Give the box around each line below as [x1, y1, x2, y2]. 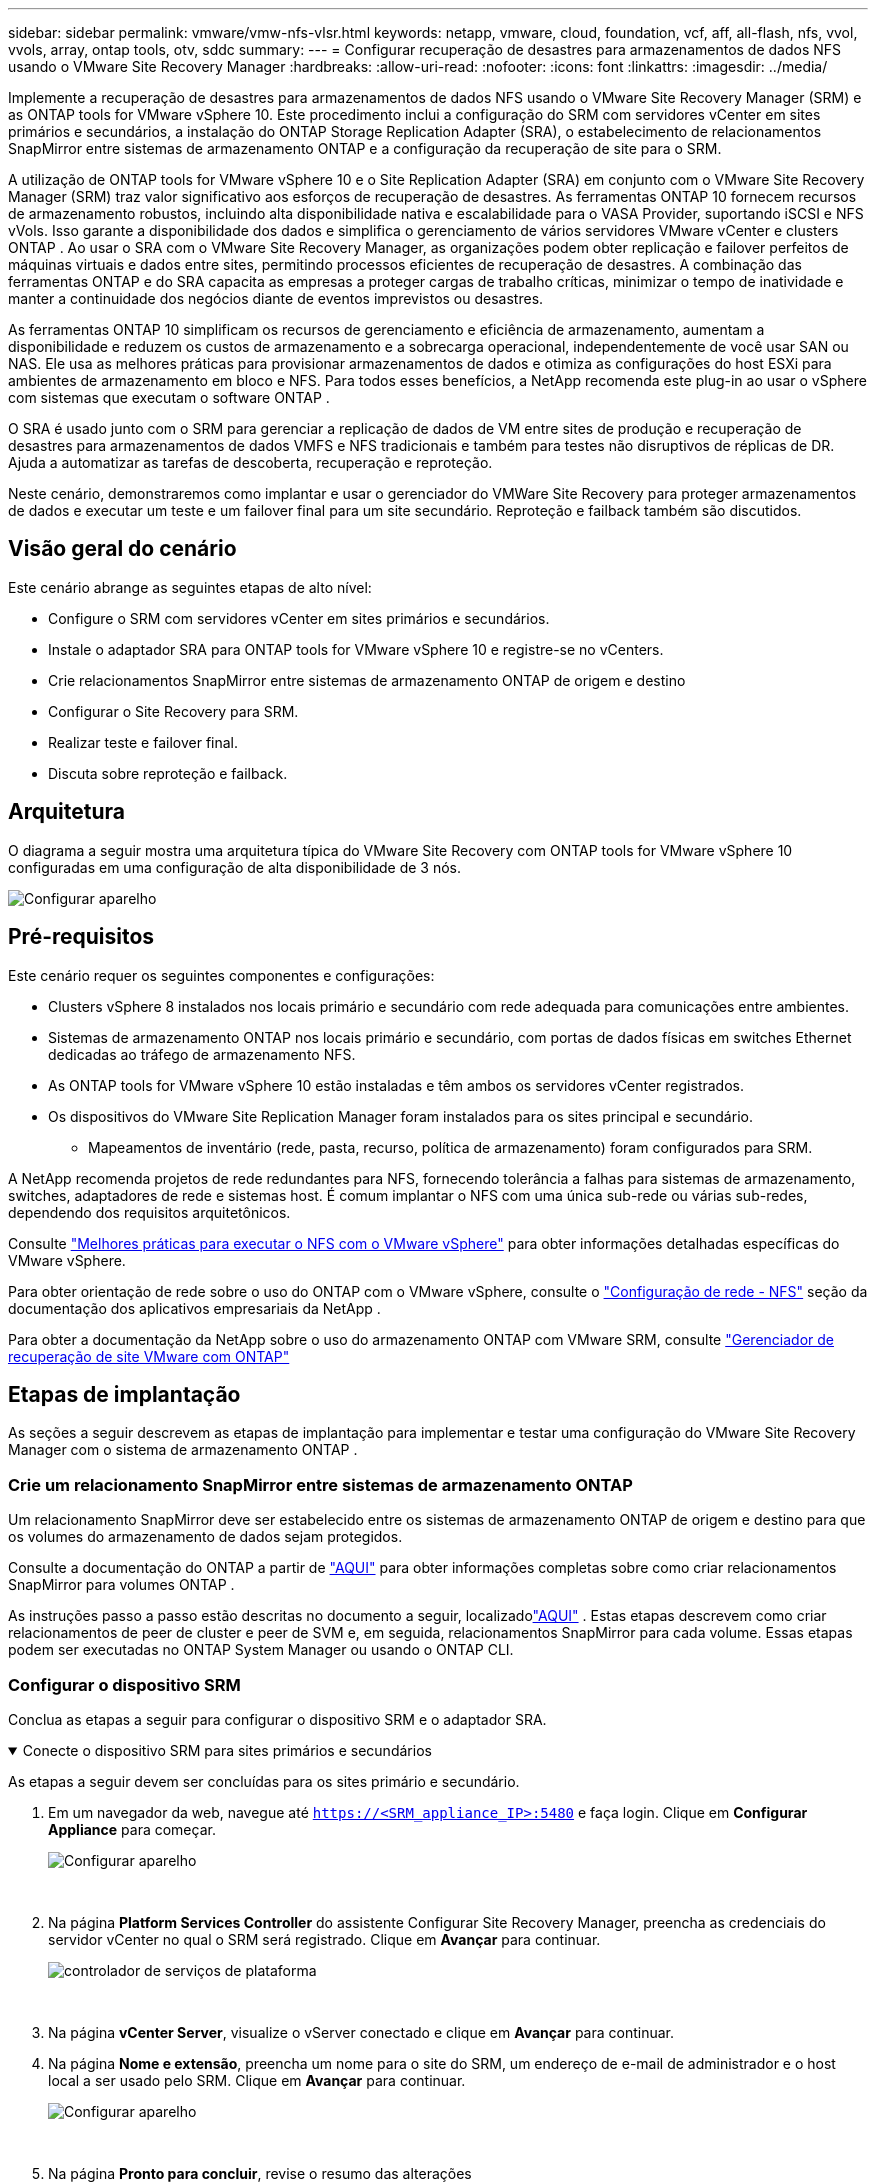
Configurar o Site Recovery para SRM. [48, 702, 299, 720]
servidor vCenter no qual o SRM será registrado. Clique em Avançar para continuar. [48, 1930, 601, 1948]
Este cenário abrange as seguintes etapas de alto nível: [8, 578, 372, 596]
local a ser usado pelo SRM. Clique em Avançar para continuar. [48, 2071, 466, 2089]
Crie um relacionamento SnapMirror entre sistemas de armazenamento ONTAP [8, 1474, 633, 1495]
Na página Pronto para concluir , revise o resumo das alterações [48, 2164, 472, 2182]
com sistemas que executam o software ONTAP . [8, 389, 330, 406]
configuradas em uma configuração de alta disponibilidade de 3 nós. [8, 858, 462, 876]
